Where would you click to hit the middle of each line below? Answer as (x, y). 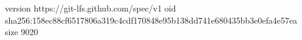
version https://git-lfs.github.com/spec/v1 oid (91, 8)
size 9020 (22, 32)
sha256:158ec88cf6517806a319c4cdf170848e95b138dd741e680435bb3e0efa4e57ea (151, 20)
